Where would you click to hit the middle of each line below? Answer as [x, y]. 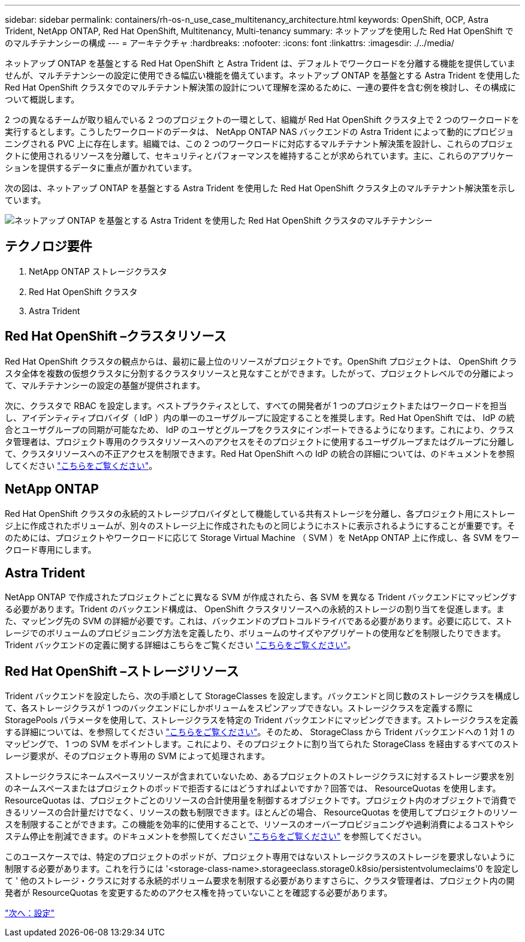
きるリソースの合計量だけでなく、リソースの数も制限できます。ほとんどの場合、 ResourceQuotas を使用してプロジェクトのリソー [261, 812]
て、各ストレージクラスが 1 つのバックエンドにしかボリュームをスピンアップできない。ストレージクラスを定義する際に [239, 708]
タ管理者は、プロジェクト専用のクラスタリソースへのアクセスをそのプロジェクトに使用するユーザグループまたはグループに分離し [260, 441]
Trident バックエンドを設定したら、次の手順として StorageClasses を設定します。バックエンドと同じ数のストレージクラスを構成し [262, 696]
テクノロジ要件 [49, 246]
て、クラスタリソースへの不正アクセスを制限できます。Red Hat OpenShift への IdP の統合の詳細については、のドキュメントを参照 [260, 453]
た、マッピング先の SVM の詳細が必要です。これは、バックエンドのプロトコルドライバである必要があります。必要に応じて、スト [259, 621]
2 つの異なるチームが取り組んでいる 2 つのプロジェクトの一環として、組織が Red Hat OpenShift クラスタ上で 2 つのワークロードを [262, 120]
